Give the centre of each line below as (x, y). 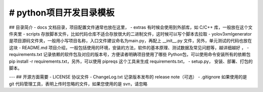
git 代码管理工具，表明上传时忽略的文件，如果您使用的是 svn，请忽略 (78, 84)
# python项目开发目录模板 (62, 13)
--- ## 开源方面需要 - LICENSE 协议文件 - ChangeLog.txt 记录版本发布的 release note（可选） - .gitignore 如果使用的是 (128, 77)
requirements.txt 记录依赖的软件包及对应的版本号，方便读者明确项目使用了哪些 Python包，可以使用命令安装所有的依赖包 (130, 55)
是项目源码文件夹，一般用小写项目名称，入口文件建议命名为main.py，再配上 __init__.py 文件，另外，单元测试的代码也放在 (131, 41)
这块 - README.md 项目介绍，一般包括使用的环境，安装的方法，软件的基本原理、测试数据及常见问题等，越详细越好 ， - (129, 47)
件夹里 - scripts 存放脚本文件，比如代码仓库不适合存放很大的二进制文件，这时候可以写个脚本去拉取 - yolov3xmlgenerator (130, 34)
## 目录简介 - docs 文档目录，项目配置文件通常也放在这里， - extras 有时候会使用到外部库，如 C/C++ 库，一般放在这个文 (131, 27)
